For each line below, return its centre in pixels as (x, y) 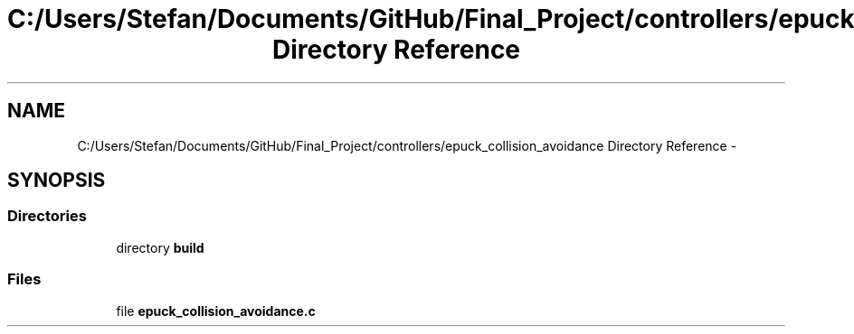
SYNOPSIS (57, 181)
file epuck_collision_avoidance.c (216, 311)
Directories (47, 216)
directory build (160, 247)
